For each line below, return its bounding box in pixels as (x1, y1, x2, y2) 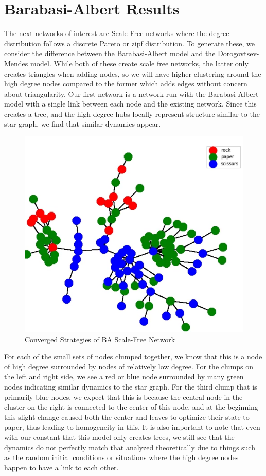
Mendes (4, 58, 28, 68)
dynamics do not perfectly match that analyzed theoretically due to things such (4, 442, 255, 452)
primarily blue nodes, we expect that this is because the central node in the (4, 391, 243, 402)
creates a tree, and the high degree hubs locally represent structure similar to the (4, 108, 260, 119)
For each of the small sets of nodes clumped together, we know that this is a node (4, 351, 262, 362)
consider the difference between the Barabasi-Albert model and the (4, 48, 216, 59)
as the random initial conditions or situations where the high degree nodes (4, 452, 239, 463)
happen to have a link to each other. (4, 462, 119, 472)
